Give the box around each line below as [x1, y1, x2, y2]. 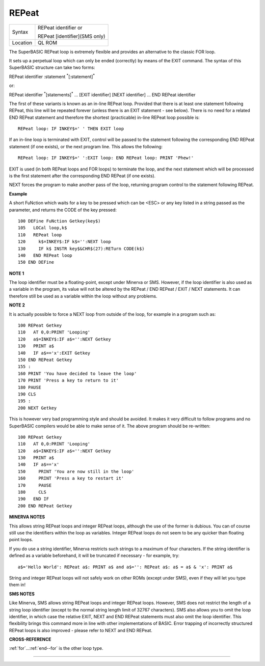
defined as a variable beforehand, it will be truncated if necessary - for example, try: [9, 553, 180, 558]
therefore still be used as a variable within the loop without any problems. [9, 293, 158, 299]
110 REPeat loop [18, 232, 62, 238]
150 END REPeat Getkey [18, 357, 73, 362]
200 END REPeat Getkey [18, 503, 73, 508]
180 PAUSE [18, 385, 41, 390]
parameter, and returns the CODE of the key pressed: [9, 207, 117, 213]
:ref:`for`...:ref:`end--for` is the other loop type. [9, 645, 104, 651]
